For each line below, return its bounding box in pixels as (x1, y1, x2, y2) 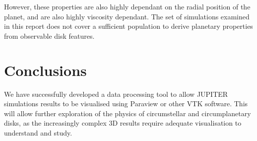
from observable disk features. (4, 30, 95, 41)
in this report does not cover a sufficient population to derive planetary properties (4, 21, 253, 31)
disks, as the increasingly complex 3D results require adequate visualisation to (4, 118, 242, 128)
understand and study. (4, 127, 72, 138)
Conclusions (4, 60, 87, 80)
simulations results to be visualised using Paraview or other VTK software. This (4, 98, 248, 109)
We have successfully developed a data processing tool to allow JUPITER (4, 88, 228, 99)
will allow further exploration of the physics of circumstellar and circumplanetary (4, 108, 251, 118)
